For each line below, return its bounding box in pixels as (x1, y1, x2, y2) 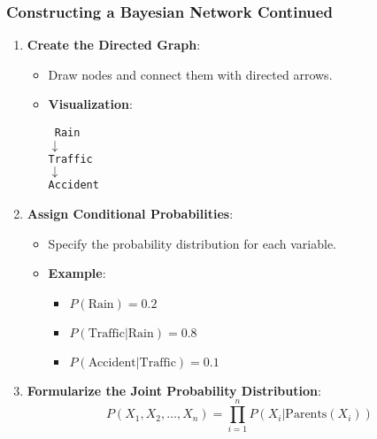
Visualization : (48, 95, 133, 113)
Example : (48, 264, 106, 282)
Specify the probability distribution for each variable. (48, 234, 337, 252)
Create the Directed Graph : (27, 35, 201, 54)
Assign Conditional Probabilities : (27, 204, 234, 222)
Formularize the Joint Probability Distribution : (27, 381, 321, 399)
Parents (285, 408, 327, 421)
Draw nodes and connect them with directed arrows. (48, 65, 333, 83)
